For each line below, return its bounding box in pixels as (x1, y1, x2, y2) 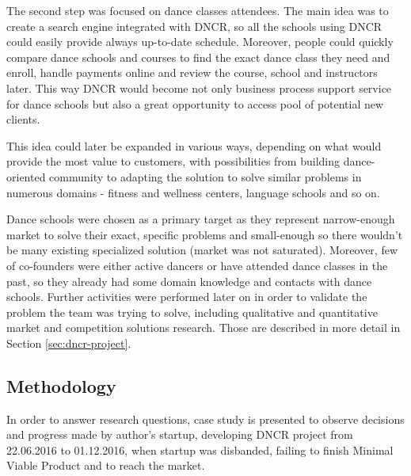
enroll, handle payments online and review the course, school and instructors (6, 64, 378, 81)
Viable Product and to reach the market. (6, 457, 205, 474)
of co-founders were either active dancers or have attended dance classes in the (6, 257, 388, 273)
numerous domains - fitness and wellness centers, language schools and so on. (6, 184, 380, 200)
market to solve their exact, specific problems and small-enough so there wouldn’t (6, 226, 403, 242)
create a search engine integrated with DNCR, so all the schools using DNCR (6, 17, 382, 34)
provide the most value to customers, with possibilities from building (6, 153, 340, 169)
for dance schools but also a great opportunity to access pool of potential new (6, 95, 384, 112)
